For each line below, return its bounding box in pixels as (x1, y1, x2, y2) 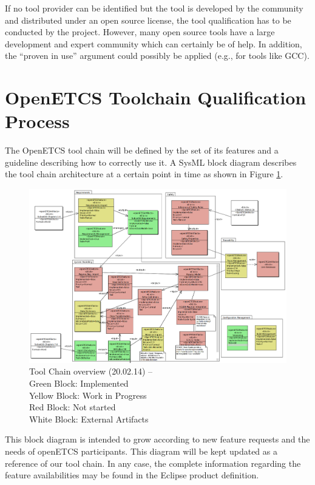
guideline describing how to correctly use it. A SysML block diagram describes (5, 155, 297, 168)
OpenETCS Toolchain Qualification (5, 85, 307, 110)
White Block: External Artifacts (29, 412, 149, 425)
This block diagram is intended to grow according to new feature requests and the (5, 433, 310, 446)
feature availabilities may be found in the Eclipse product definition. (5, 469, 259, 481)
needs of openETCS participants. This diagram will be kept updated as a (5, 445, 277, 458)
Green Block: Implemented (29, 377, 129, 390)
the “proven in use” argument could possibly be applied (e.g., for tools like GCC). (5, 49, 310, 62)
